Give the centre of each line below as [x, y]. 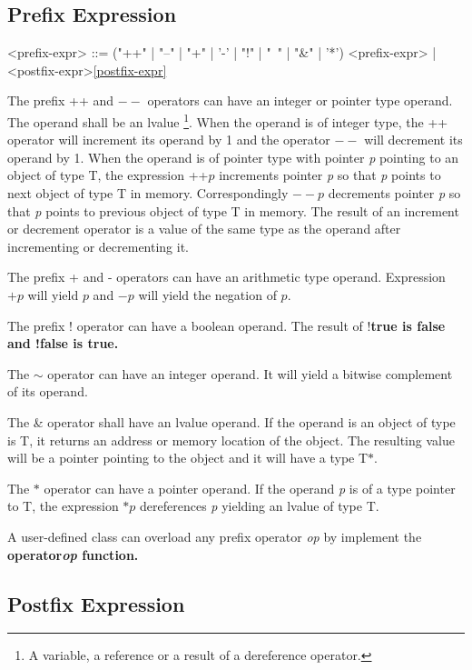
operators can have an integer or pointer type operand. [300, 100]
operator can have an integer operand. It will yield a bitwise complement [250, 373]
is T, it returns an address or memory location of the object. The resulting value [231, 440]
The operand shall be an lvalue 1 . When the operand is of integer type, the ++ [228, 120]
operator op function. [73, 554]
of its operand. [48, 391]
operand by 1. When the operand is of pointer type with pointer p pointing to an [233, 157]
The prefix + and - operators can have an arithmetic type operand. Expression [226, 277]
